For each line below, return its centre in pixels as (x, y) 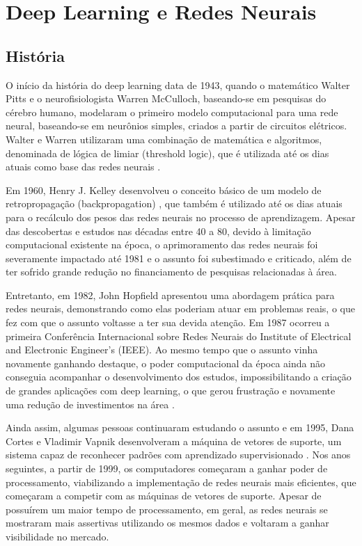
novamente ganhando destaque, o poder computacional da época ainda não (166, 363)
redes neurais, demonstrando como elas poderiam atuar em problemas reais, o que (180, 308)
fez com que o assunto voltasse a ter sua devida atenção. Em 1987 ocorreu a (168, 322)
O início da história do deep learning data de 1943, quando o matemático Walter (178, 85)
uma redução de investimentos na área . (90, 404)
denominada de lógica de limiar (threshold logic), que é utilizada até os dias (167, 153)
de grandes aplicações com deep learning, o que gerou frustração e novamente (171, 391)
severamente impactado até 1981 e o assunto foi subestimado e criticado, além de (179, 258)
